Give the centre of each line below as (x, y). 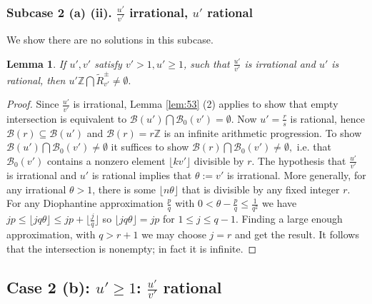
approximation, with (51, 234)
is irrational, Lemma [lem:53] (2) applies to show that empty (206, 104)
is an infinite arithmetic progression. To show (263, 132)
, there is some (124, 189)
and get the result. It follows (297, 234)
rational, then (36, 80)
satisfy (108, 63)
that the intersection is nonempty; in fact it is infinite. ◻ (132, 248)
